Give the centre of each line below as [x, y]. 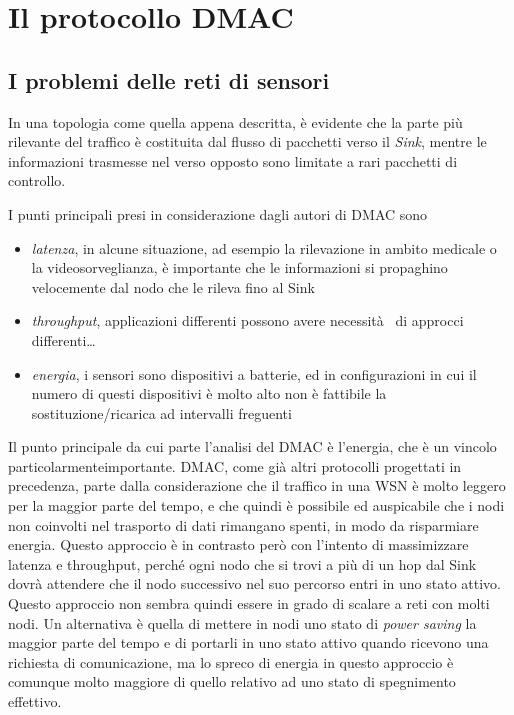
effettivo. [35, 701]
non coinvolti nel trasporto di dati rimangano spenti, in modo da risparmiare [243, 524]
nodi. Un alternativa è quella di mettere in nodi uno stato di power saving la [242, 622]
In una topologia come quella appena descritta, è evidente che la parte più [235, 121]
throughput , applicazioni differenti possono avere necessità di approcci [247, 320]
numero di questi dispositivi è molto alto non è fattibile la [209, 393]
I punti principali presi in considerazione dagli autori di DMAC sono [218, 213]
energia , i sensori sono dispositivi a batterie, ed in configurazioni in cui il [254, 373]
